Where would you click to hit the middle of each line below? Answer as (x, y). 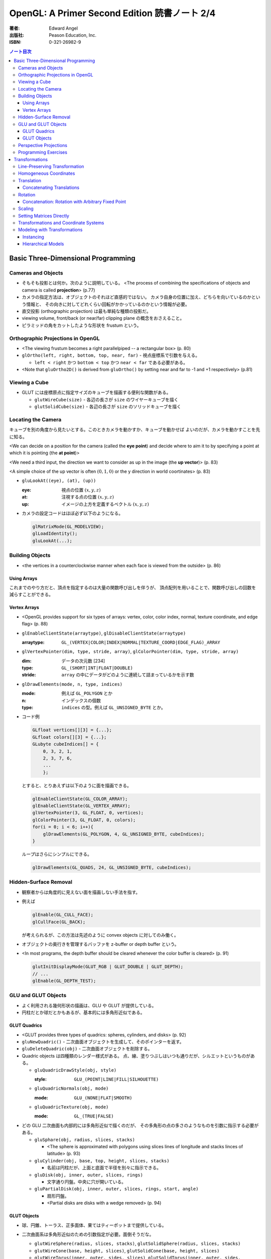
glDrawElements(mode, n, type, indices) (72, 684)
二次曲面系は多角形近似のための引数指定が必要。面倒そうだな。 (88, 1234)
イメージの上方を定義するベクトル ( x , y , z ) (105, 504)
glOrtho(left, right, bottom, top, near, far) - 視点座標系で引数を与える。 (111, 356)
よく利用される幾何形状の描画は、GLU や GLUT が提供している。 (89, 1005)
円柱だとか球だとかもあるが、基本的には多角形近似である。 (83, 1013)
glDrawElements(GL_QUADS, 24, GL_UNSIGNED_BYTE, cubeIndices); (112, 868)
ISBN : (15, 42)
